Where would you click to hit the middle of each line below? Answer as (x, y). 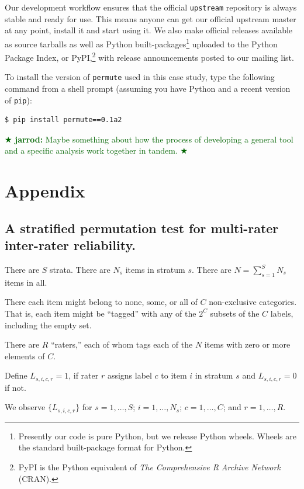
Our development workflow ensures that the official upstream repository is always (151, 7)
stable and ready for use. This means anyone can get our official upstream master (151, 18)
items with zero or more (247, 344)
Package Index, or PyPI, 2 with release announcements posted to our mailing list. (149, 56)
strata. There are (80, 269)
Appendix (45, 191)
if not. (15, 387)
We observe (25, 407)
